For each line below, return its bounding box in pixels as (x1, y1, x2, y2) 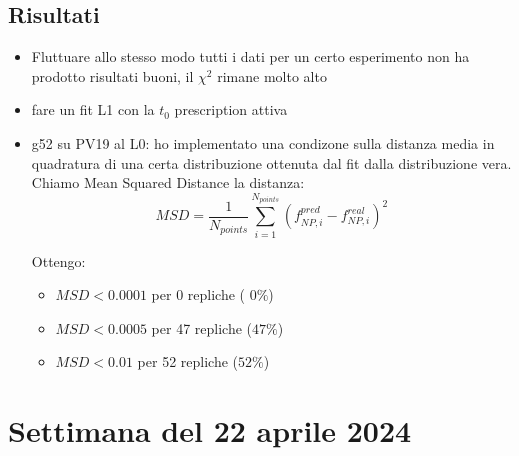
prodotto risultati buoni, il (31, 65, 194, 86)
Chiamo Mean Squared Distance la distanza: (31, 172, 305, 193)
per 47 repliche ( (151, 317, 253, 338)
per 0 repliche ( (151, 284, 246, 305)
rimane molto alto (217, 65, 327, 86)
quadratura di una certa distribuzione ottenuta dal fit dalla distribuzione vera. (31, 152, 512, 173)
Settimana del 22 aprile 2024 (8, 410, 412, 451)
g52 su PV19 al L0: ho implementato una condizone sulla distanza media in (31, 132, 495, 153)
